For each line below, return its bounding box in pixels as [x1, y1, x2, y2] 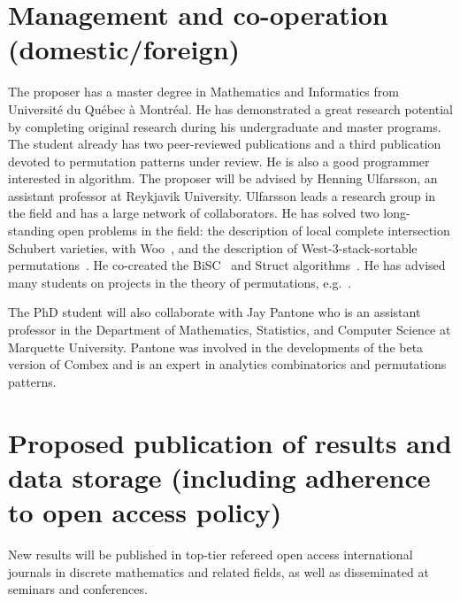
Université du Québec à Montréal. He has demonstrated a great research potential [8, 99, 453, 118]
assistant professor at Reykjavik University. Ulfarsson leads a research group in [8, 186, 436, 204]
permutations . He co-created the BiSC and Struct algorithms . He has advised [8, 256, 446, 274]
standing [8, 221, 55, 240]
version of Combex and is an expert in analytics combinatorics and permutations [8, 355, 447, 374]
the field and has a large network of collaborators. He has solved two [8, 204, 379, 222]
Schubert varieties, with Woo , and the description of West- [8, 238, 333, 257]
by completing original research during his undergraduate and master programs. [8, 117, 441, 135]
